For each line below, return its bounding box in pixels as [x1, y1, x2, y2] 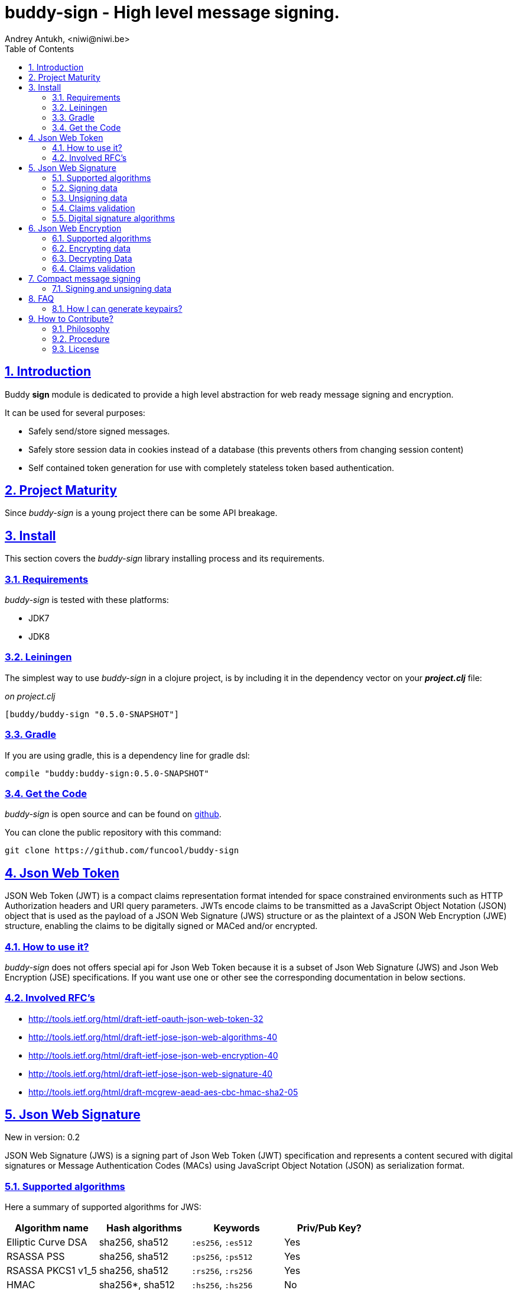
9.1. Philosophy [52, 323, 110, 334]
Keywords [213, 1222, 260, 1234]
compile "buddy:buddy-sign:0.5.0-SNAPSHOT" [5, 768, 209, 778]
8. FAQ [28, 293, 54, 304]
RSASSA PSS [6, 1250, 65, 1263]
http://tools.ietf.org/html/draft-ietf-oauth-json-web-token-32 [28, 1013, 264, 1024]
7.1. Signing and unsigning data [52, 283, 172, 294]
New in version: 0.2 [5, 1132, 80, 1143]
